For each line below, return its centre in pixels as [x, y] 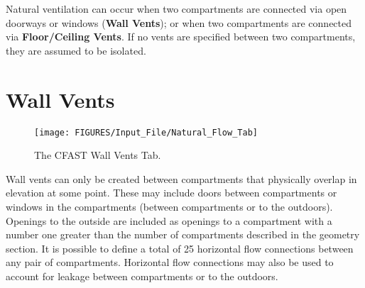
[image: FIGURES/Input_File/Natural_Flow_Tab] [146, 132]
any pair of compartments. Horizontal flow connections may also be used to [170, 262]
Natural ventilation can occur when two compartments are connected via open [176, 9]
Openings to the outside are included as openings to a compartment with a [169, 220]
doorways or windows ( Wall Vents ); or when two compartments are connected [179, 22]
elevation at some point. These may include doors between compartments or [171, 193]
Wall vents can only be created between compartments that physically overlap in [181, 178]
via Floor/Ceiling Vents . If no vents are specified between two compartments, [181, 37]
